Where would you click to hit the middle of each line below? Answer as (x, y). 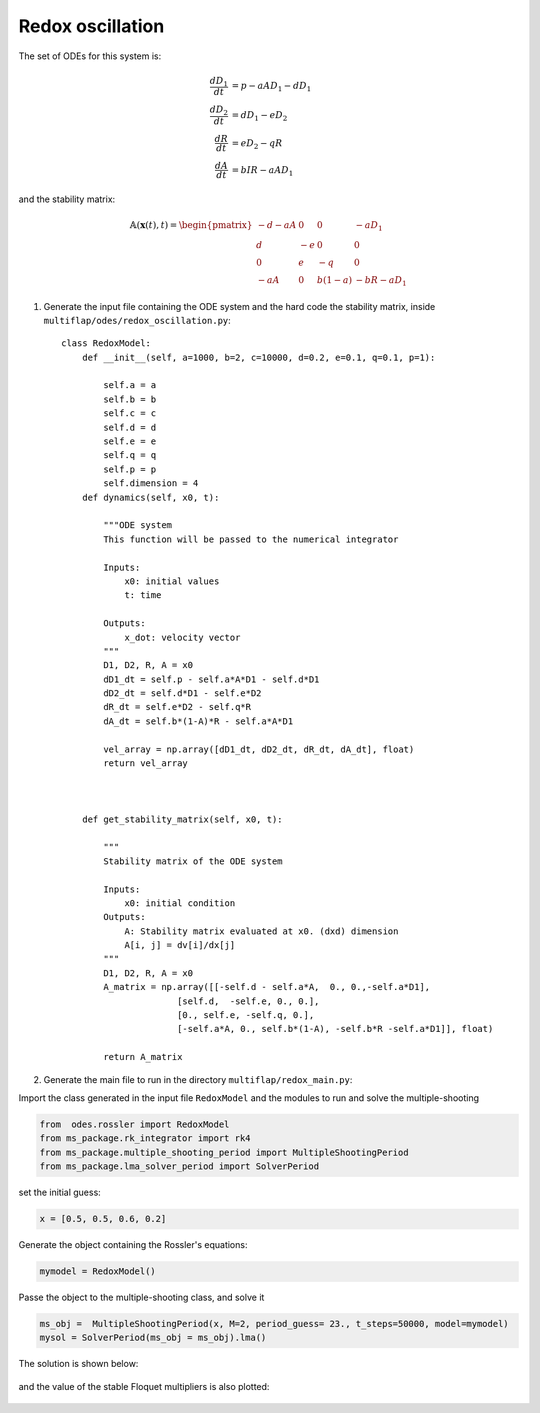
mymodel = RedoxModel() (98, 1271)
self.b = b (130, 399)
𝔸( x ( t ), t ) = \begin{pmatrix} (191, 225)
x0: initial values (172, 581)
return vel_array (146, 763)
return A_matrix (143, 1057)
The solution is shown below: (78, 1364)
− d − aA (277, 225)
